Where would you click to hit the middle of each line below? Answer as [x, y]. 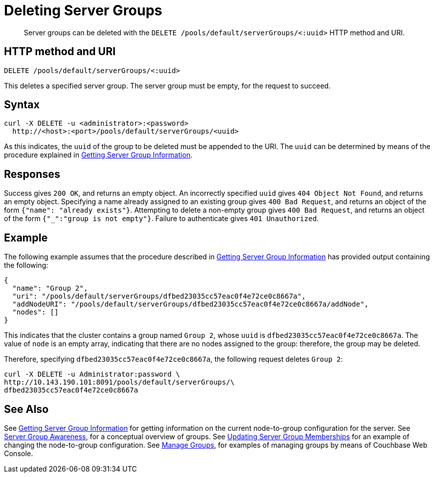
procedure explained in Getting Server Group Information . [98, 155]
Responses [32, 174]
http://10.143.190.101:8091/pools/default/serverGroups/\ [119, 382]
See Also [26, 409]
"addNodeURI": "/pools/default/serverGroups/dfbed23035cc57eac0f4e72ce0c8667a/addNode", [190, 304]
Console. [19, 453]
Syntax [22, 105]
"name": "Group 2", [50, 288]
